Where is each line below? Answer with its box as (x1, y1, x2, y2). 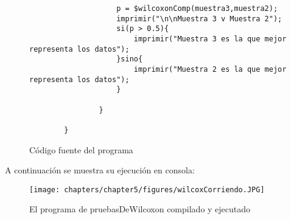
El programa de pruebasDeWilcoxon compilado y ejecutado (29, 203, 251, 215)
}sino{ (116, 55, 143, 64)
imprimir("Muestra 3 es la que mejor (133, 34, 287, 43)
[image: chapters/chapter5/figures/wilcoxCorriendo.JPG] (29, 185, 265, 194)
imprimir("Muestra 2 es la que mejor (133, 64, 287, 74)
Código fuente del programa (29, 143, 133, 156)
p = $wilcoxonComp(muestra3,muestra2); (116, 4, 278, 13)
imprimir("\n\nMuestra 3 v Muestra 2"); (116, 14, 282, 23)
